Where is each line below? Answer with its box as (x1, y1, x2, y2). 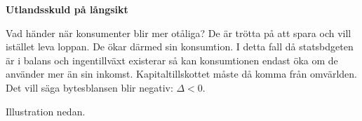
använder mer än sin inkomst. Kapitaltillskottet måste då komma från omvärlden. (6, 66, 357, 81)
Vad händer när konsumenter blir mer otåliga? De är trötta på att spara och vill (6, 25, 351, 40)
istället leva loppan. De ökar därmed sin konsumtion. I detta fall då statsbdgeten (6, 39, 354, 54)
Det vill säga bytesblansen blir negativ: (6, 80, 173, 94)
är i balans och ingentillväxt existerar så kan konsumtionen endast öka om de (6, 52, 338, 67)
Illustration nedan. (6, 104, 86, 118)
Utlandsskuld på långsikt (6, 2, 128, 16)
